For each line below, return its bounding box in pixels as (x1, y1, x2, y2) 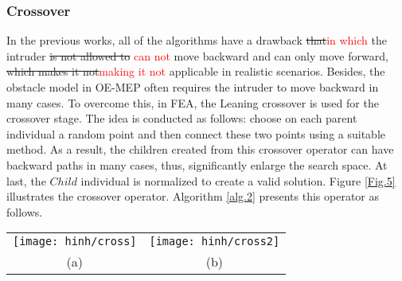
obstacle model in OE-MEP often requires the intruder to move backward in (6, 79, 379, 95)
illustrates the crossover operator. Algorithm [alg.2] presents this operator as (6, 188, 380, 205)
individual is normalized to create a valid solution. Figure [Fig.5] (80, 172, 396, 189)
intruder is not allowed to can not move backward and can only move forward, (6, 47, 388, 64)
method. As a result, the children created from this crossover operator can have (6, 141, 394, 158)
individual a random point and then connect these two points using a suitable (6, 125, 385, 142)
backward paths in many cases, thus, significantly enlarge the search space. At (6, 156, 388, 173)
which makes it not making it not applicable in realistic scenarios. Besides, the (6, 63, 385, 80)
